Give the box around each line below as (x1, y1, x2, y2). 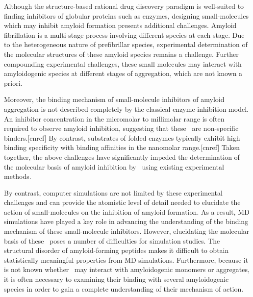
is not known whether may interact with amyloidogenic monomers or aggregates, (4, 264, 250, 274)
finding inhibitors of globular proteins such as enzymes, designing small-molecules (4, 10, 249, 21)
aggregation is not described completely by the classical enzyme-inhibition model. (4, 103, 249, 114)
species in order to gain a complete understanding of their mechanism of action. (4, 283, 244, 294)
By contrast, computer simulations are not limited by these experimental (4, 187, 223, 198)
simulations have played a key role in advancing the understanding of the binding (4, 216, 249, 226)
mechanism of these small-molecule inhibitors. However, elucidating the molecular (4, 226, 250, 236)
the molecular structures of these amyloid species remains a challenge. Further (4, 49, 239, 59)
